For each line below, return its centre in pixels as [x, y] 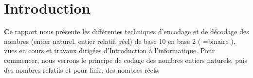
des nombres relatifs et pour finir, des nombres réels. [82, 69]
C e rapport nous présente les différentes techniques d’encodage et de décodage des [126, 31]
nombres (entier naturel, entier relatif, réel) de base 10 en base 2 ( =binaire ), [120, 41]
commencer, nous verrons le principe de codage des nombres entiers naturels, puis [126, 60]
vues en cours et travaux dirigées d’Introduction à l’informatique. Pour [109, 50]
